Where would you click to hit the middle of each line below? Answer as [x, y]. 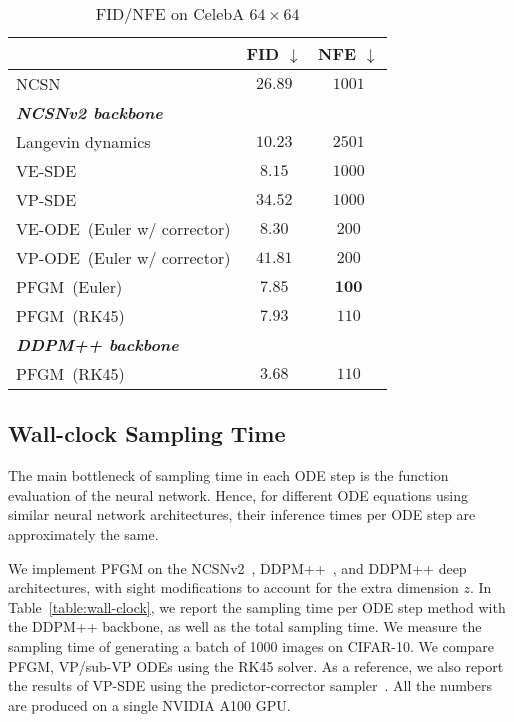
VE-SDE [46, 170]
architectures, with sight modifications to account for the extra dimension [233, 587]
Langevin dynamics [83, 141]
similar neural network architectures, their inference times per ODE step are [242, 514]
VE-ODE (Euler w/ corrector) [123, 228]
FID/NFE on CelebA [170, 13]
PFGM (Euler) [69, 286]
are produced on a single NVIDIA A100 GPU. [149, 704]
